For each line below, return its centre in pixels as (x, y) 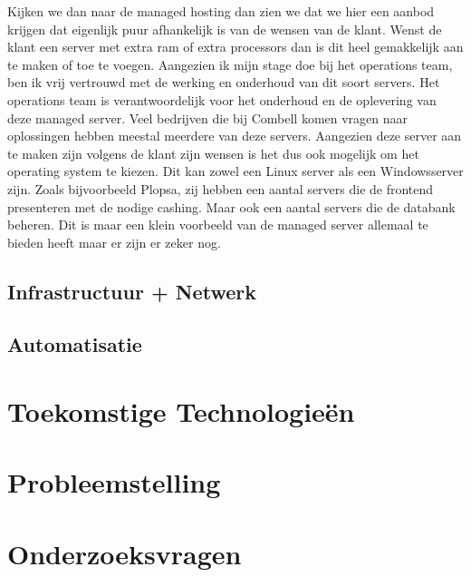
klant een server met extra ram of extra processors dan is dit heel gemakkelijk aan (235, 47)
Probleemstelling (114, 482)
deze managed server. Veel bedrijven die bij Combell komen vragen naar (208, 117)
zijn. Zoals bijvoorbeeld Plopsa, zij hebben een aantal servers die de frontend (221, 188)
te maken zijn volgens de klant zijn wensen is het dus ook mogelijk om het (213, 153)
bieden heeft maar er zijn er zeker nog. (114, 242)
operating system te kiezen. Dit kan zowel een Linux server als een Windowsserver (235, 171)
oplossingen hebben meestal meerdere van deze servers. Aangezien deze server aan (235, 136)
